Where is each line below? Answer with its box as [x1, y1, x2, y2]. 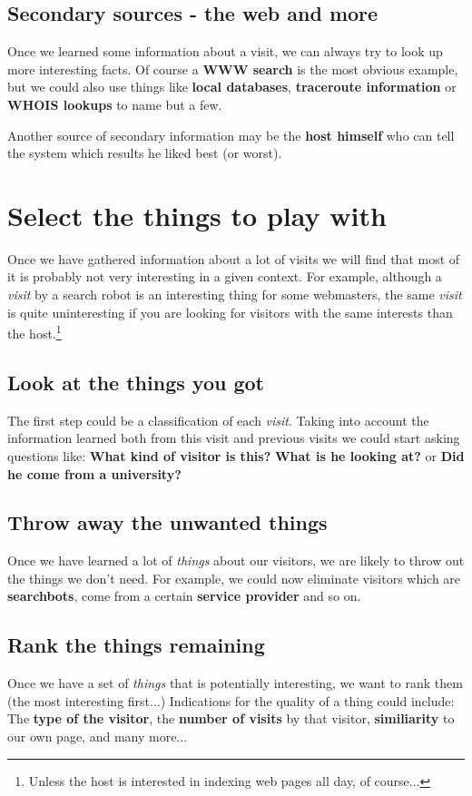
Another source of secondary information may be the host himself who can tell [7, 125, 455, 144]
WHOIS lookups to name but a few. [7, 94, 222, 113]
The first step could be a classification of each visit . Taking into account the [7, 410, 429, 429]
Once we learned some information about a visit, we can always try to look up [7, 42, 443, 61]
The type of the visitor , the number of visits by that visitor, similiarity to [7, 709, 455, 728]
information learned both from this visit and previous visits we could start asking [7, 428, 460, 447]
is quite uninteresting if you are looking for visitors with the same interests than [7, 302, 453, 321]
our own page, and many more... [7, 727, 188, 746]
